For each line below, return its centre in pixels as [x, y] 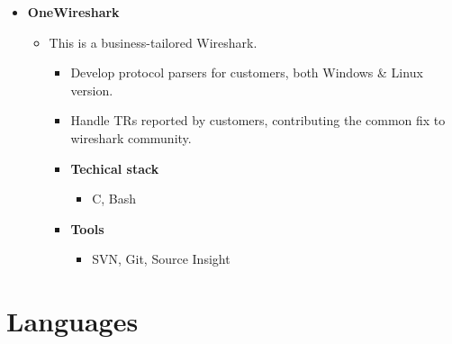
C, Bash [114, 199]
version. [92, 90]
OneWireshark [73, 12]
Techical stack [115, 168]
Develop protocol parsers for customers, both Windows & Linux [247, 72]
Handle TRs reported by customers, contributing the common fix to [258, 120]
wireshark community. [131, 137]
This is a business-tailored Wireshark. [153, 42]
